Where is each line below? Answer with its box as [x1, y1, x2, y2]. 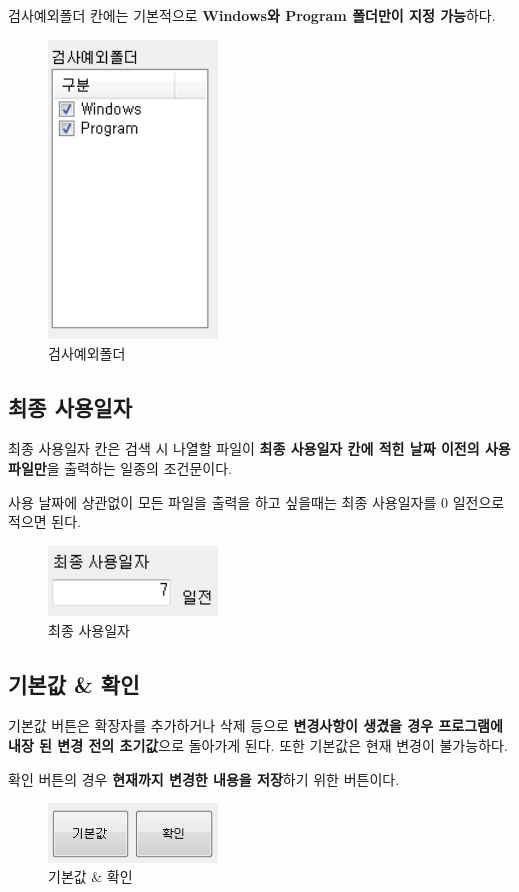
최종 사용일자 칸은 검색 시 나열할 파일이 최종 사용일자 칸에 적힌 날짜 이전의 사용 [8, 438, 511, 459]
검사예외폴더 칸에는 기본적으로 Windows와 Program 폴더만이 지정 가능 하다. [8, 5, 496, 25]
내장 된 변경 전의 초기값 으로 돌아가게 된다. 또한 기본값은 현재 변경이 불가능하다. [8, 734, 508, 755]
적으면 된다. [8, 511, 81, 532]
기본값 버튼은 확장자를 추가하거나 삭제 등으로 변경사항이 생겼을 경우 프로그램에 [8, 715, 503, 736]
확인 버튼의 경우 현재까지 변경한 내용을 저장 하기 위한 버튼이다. [8, 768, 400, 789]
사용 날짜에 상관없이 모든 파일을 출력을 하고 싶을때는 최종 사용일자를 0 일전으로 [8, 491, 505, 512]
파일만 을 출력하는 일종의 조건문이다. [8, 458, 232, 479]
